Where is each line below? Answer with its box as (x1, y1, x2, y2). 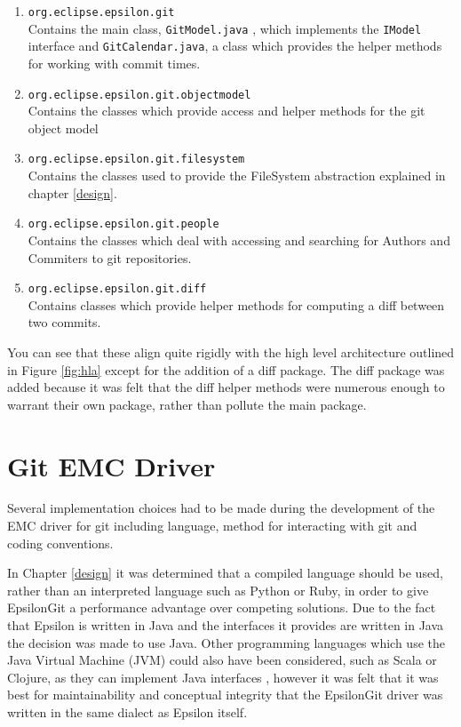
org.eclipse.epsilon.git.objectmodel (28, 88, 251, 101)
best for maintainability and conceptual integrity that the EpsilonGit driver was (7, 685, 443, 704)
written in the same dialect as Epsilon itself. (7, 702, 248, 721)
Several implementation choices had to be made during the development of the (7, 499, 435, 517)
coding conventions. (7, 533, 114, 552)
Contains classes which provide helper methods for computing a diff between (28, 295, 445, 314)
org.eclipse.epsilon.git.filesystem (28, 153, 245, 166)
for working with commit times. (28, 53, 201, 72)
